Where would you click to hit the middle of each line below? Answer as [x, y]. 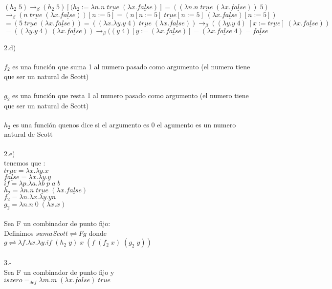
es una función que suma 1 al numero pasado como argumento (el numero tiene [131, 66]
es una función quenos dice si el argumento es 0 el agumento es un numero [124, 124]
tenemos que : [25, 163]
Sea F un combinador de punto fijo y [59, 272]
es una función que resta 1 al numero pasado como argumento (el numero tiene [131, 95]
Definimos [19, 233]
